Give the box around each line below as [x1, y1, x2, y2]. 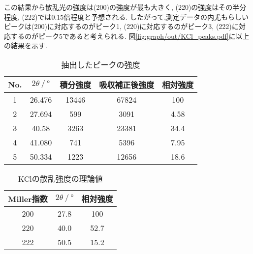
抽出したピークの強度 [61, 58, 140, 70]
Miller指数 [8, 193, 48, 204]
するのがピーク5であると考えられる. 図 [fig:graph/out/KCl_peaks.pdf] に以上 [10, 30, 250, 41]
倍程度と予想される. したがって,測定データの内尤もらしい [63, 11, 249, 22]
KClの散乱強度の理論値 [18, 172, 103, 184]
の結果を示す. [4, 40, 47, 51]
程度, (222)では [4, 11, 52, 22]
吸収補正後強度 [99, 79, 155, 90]
